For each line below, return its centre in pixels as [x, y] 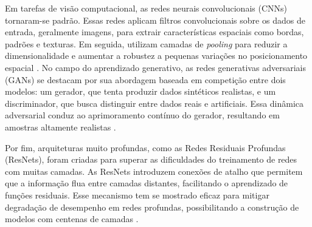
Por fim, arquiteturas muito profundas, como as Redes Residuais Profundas [145, 147]
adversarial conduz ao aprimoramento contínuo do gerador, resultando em [142, 115]
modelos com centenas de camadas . [72, 219]
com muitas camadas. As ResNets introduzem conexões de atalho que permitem [154, 171]
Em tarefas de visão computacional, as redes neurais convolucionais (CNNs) [146, 8]
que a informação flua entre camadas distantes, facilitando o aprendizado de [147, 183]
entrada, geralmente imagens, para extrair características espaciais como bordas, [154, 32]
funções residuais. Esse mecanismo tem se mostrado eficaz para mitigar [137, 195]
